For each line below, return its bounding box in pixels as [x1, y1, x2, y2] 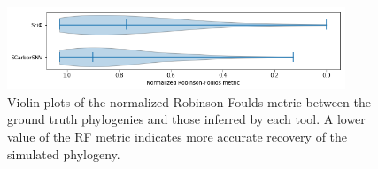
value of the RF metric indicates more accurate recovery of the [7, 127, 348, 145]
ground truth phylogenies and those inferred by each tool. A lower [7, 110, 366, 128]
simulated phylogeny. [7, 144, 120, 163]
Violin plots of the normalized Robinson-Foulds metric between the [7, 92, 371, 111]
